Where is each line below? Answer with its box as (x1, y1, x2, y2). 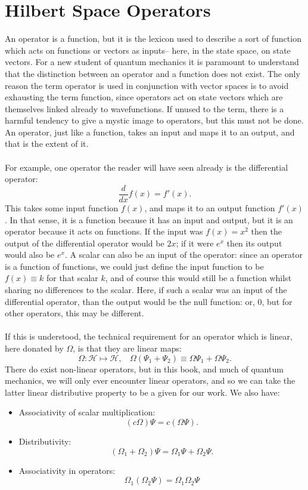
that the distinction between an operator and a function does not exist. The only (5, 67, 300, 79)
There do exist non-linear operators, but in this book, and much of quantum (5, 362, 284, 375)
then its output (226, 236, 282, 249)
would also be (5, 248, 55, 261)
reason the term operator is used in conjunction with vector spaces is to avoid (5, 79, 289, 91)
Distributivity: (18, 435, 71, 447)
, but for (262, 295, 293, 307)
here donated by (5, 342, 64, 355)
